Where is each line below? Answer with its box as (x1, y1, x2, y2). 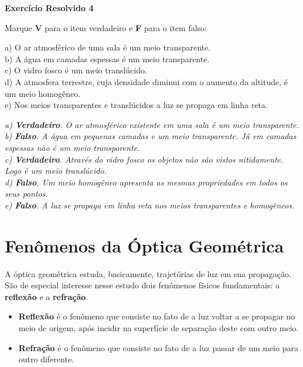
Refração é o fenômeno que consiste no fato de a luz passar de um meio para (18, 341, 298, 353)
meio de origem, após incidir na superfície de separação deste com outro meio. (18, 322, 299, 334)
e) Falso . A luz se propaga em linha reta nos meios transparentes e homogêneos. (5, 198, 295, 211)
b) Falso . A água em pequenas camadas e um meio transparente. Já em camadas (5, 130, 297, 142)
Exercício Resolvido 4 (5, 2, 94, 14)
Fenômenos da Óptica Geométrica (5, 233, 284, 257)
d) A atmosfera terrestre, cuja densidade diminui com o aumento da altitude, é (5, 75, 288, 87)
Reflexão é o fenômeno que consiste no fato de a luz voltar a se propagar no (18, 310, 295, 322)
